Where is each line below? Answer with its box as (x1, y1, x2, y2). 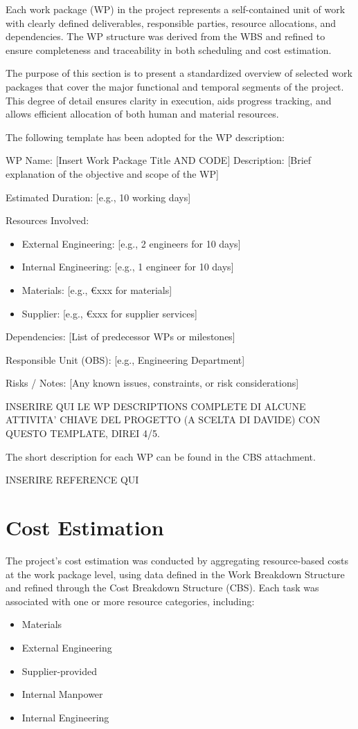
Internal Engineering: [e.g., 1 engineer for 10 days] (21, 259, 234, 274)
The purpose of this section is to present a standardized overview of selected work (6, 66, 352, 80)
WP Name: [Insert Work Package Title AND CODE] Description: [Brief (6, 153, 312, 167)
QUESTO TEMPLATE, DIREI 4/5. (6, 426, 160, 441)
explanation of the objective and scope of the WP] (6, 166, 219, 181)
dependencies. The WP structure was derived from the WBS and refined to (6, 29, 325, 44)
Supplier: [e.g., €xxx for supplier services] (21, 306, 197, 320)
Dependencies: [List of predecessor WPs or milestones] (6, 329, 235, 344)
